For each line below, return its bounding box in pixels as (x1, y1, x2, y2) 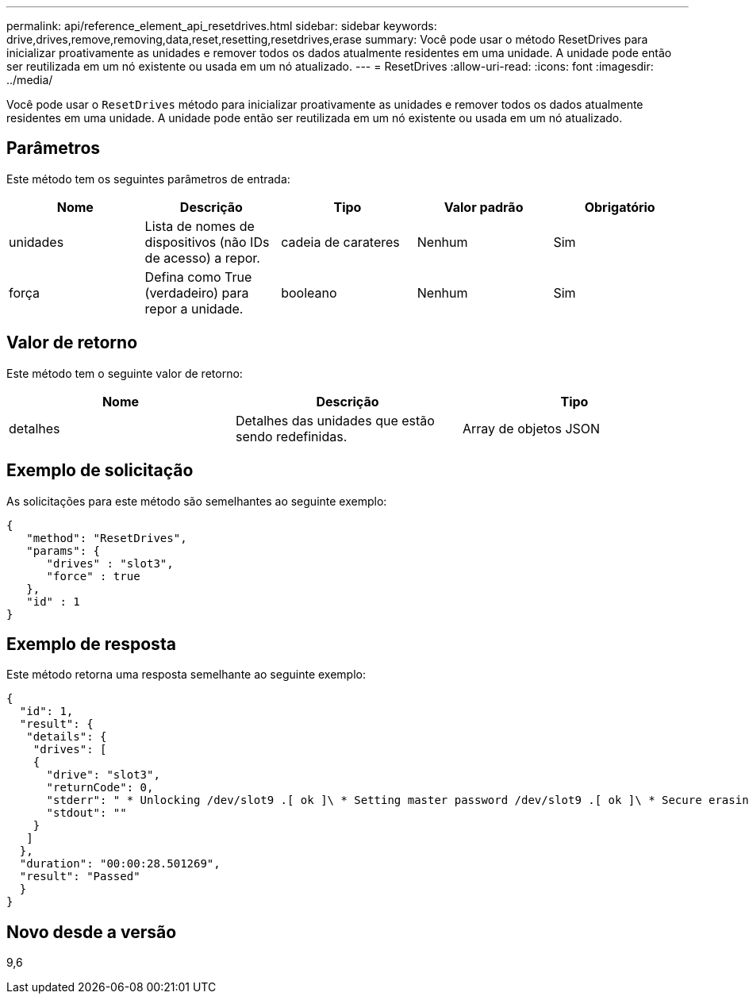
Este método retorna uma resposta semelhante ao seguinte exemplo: (6, 667, 366, 682)
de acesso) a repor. (144, 249, 260, 266)
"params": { (26, 544, 101, 557)
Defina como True (144, 268, 252, 285)
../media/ (6, 73, 53, 87)
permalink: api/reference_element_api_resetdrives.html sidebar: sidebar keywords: (6, 19, 437, 33)
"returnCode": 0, (46, 781, 154, 794)
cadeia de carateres (281, 233, 400, 250)
